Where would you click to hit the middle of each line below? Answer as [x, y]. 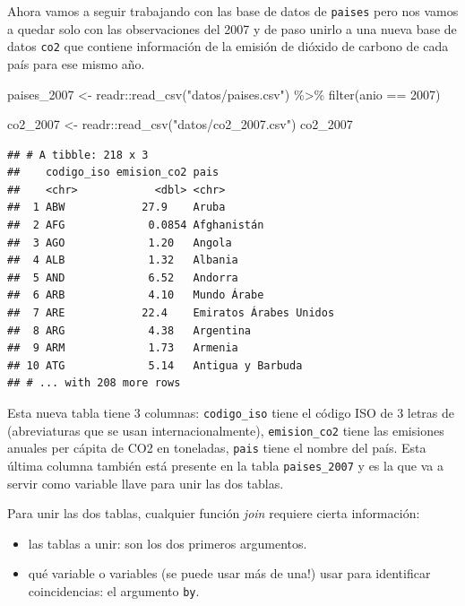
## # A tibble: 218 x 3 [78, 155]
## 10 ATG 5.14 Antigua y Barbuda [155, 365]
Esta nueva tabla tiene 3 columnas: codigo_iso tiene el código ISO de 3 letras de [231, 412]
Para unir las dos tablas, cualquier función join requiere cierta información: [214, 513]
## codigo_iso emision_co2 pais [113, 173]
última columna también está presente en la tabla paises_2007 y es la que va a [225, 465]
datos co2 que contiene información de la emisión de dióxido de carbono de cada [228, 46]
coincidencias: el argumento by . [114, 591]
